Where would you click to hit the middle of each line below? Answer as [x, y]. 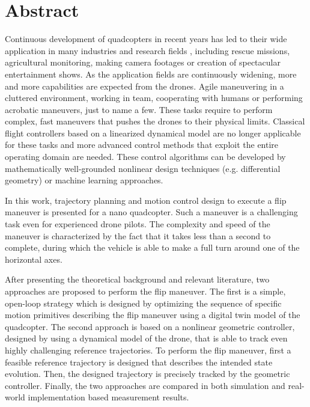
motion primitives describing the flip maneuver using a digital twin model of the [153, 315]
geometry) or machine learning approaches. [84, 180]
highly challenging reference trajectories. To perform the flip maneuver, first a [148, 350]
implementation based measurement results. [108, 397]
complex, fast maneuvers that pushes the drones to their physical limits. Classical [155, 121]
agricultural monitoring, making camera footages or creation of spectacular [143, 62]
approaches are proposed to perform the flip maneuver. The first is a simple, [145, 291]
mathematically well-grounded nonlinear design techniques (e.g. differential [143, 168]
